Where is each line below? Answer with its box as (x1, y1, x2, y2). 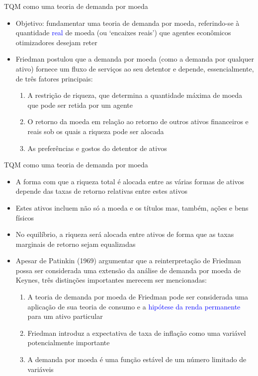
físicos (15, 212, 34, 223)
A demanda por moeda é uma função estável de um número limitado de (27, 354, 247, 365)
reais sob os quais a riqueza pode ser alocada (27, 126, 164, 136)
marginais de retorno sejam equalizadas (15, 238, 136, 249)
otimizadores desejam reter (15, 37, 97, 47)
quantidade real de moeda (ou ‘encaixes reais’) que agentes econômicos (15, 27, 231, 38)
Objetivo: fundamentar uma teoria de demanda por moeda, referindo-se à (15, 17, 240, 28)
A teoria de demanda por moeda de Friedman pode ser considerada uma (27, 292, 249, 302)
